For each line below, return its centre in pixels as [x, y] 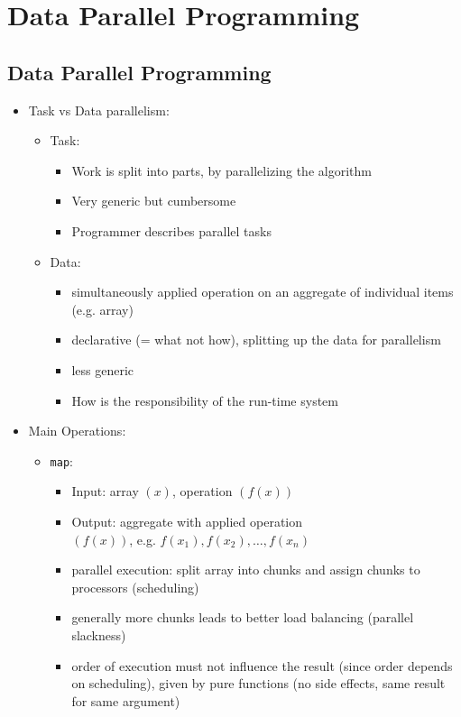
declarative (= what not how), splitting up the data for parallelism [256, 340]
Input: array [105, 491]
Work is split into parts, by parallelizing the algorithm [221, 170]
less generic [103, 369]
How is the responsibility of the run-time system [205, 400]
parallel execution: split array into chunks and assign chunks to [246, 570]
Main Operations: [77, 431]
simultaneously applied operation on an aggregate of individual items [263, 292]
